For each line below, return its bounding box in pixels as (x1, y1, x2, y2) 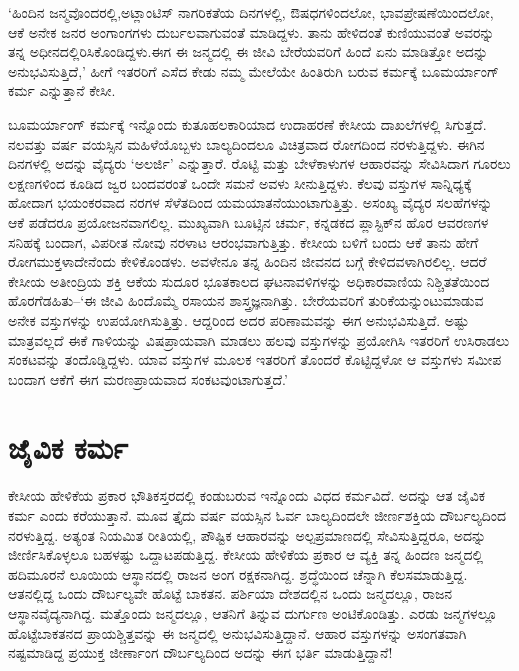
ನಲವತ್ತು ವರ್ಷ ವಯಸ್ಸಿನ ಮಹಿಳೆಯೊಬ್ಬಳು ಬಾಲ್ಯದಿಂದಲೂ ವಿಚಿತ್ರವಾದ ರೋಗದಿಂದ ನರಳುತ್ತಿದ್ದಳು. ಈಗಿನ (8, 133, 485, 154)
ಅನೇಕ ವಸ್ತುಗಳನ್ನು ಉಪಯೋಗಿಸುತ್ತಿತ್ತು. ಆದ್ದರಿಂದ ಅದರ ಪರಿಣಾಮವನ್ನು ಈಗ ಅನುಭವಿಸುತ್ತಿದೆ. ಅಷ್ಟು (8, 309, 470, 330)
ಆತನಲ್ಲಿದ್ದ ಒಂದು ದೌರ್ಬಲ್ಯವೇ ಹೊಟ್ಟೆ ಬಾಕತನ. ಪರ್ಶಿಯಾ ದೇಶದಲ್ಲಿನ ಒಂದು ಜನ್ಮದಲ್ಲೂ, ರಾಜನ (8, 583, 453, 604)
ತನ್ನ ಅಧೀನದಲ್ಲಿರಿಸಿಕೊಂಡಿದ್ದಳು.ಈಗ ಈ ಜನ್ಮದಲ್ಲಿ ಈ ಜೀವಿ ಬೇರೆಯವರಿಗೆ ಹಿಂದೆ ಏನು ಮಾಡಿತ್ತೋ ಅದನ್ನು (8, 41, 489, 62)
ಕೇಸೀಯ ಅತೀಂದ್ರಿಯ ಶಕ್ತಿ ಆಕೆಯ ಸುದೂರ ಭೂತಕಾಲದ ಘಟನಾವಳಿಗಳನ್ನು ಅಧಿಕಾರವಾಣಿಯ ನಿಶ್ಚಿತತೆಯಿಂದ (8, 270, 490, 291)
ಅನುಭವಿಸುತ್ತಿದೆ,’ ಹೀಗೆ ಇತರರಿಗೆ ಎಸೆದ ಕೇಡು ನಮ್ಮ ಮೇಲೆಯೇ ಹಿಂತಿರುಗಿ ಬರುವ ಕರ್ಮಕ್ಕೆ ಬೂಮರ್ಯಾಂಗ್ (8, 60, 500, 81)
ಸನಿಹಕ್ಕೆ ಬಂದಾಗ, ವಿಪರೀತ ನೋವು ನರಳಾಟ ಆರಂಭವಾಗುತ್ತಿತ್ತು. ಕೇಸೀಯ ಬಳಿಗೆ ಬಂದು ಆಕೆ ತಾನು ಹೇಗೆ (8, 231, 479, 252)
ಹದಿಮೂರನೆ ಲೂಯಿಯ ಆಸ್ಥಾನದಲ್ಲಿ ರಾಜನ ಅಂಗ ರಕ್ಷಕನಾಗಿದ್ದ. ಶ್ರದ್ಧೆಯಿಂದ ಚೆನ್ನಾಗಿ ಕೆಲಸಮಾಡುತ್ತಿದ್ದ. (8, 563, 468, 584)
